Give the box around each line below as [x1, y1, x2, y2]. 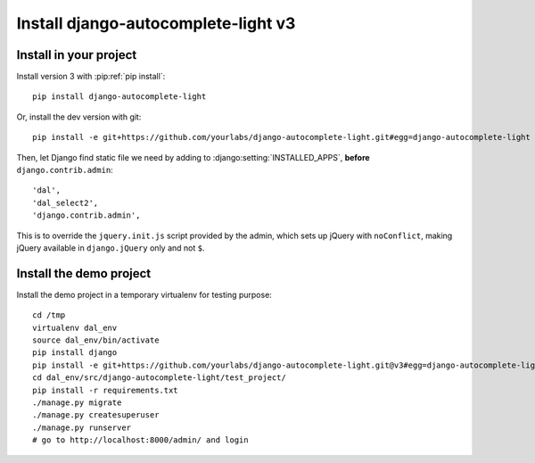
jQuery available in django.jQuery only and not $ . [16, 242, 205, 253]
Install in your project [16, 47, 137, 62]
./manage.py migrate [32, 398, 122, 408]
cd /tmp [32, 310, 66, 320]
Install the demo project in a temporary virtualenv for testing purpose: [16, 289, 272, 300]
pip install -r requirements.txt [32, 384, 178, 395]
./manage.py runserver [32, 422, 132, 433]
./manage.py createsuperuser [32, 410, 160, 420]
